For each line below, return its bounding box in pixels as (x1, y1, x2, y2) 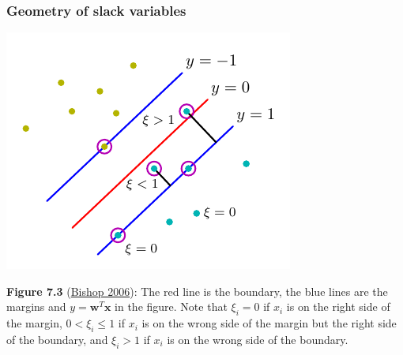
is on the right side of (286, 298, 390, 315)
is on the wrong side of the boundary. (167, 331, 348, 347)
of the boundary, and (6, 331, 108, 347)
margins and (6, 298, 66, 315)
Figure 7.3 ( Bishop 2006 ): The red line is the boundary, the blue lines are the (6, 282, 388, 299)
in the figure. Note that (115, 298, 228, 315)
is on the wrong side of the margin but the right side (141, 315, 397, 331)
